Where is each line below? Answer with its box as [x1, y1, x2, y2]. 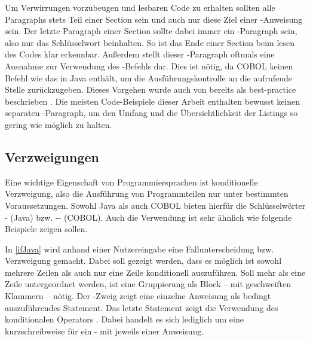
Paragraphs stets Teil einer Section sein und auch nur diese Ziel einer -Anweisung [5, 13, 303, 25]
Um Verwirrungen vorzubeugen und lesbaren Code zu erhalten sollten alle [5, 1, 275, 13]
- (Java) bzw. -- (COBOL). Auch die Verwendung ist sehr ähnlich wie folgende [5, 211, 292, 223]
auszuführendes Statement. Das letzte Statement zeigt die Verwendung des [5, 301, 278, 313]
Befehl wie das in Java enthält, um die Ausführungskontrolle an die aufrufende [5, 71, 293, 84]
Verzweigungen [5, 147, 100, 166]
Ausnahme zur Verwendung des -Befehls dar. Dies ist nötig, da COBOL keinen [5, 59, 293, 72]
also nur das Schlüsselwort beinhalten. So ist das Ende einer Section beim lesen [5, 36, 295, 48]
